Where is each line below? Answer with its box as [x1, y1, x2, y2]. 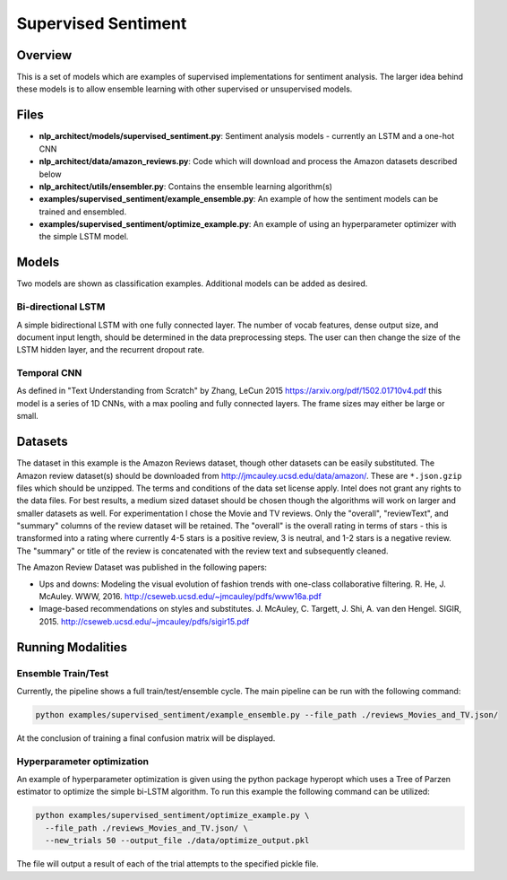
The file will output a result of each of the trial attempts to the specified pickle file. [16, 858, 319, 869]
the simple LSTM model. [39, 231, 129, 242]
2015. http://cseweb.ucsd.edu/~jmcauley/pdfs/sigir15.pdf [39, 615, 250, 627]
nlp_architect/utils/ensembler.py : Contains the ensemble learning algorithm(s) [39, 180, 333, 192]
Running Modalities [16, 640, 127, 655]
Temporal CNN [16, 367, 82, 379]
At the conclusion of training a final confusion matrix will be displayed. [16, 732, 276, 744]
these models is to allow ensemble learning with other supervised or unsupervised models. [16, 83, 353, 94]
